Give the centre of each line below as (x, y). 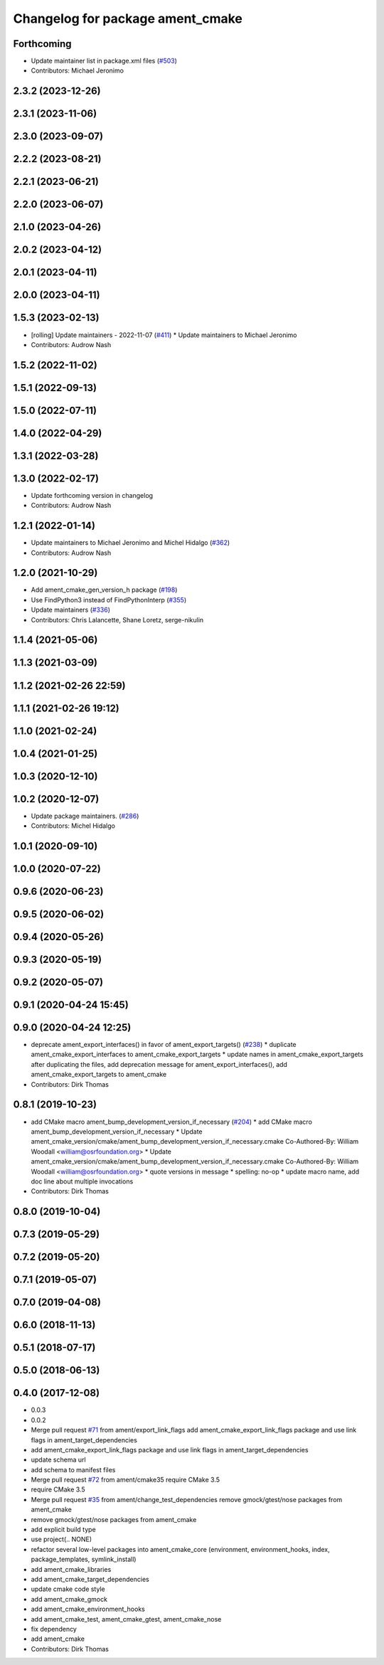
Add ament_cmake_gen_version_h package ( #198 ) (104, 590)
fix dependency (54, 1629)
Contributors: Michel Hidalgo (73, 826)
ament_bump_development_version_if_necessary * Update (117, 1132)
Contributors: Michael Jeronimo (78, 70)
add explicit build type (63, 1530)
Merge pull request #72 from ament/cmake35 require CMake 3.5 (126, 1480)
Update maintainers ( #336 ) (70, 610)
